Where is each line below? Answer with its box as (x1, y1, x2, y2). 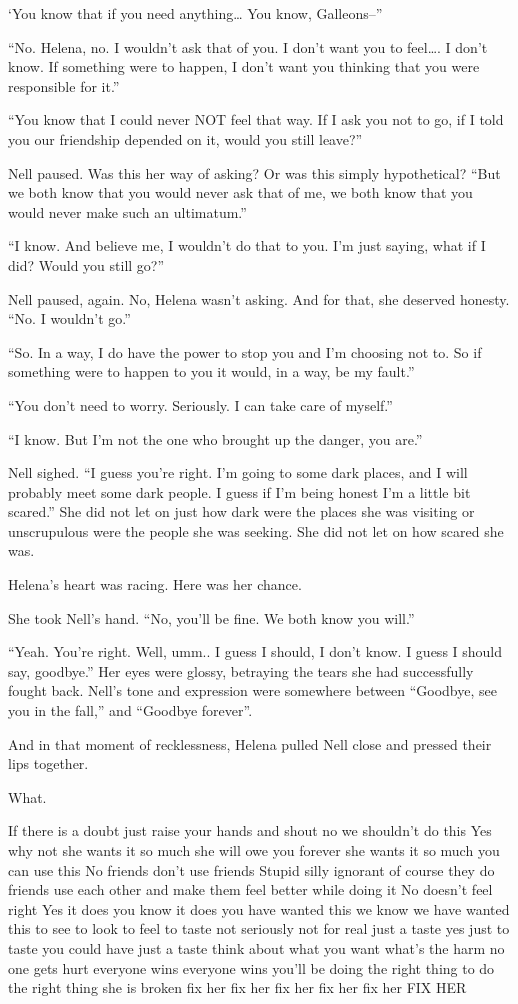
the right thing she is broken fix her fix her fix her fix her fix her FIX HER (8, 977, 467, 998)
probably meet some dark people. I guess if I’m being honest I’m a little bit (8, 481, 471, 502)
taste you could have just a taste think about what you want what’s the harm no (8, 937, 505, 958)
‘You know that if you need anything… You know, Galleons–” (8, 3, 383, 23)
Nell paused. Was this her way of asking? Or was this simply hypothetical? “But (8, 162, 501, 183)
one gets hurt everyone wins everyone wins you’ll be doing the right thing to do (8, 957, 495, 978)
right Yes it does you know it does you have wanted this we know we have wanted (8, 898, 510, 919)
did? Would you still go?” (8, 254, 165, 275)
